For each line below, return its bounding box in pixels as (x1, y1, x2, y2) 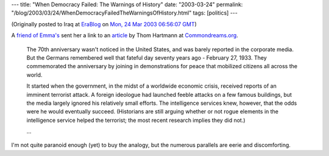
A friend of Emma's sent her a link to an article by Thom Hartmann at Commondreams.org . (11, 32, 239, 39)
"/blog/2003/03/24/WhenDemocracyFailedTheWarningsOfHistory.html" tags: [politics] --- (11, 9, 238, 16)
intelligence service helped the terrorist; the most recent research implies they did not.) (26, 116, 246, 124)
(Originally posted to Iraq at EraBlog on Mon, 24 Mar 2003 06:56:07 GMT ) (11, 20, 197, 27)
